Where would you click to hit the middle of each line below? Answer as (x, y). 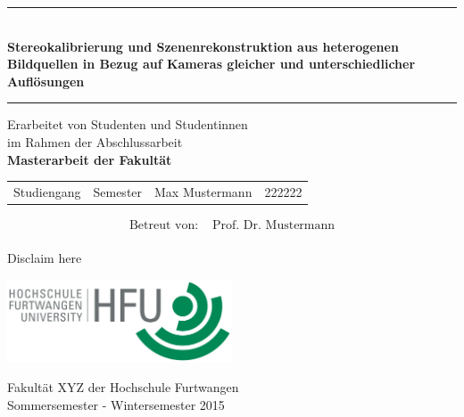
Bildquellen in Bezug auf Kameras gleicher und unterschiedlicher (211, 64)
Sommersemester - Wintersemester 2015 (116, 404)
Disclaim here (45, 258)
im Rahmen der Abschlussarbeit (95, 141)
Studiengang (47, 191)
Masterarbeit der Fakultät (90, 159)
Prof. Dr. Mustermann (273, 226)
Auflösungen (46, 81)
